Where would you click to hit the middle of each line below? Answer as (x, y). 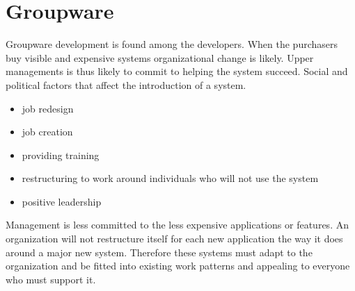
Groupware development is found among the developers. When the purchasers (172, 44)
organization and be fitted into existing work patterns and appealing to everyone (178, 266)
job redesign (48, 108)
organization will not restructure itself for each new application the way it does (174, 239)
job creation (47, 132)
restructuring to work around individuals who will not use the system (170, 178)
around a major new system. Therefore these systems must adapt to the (159, 252)
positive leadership (62, 201)
